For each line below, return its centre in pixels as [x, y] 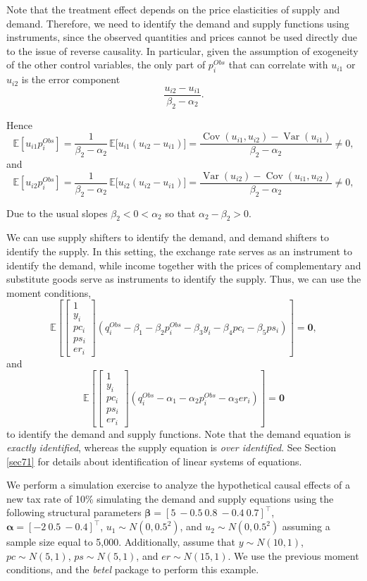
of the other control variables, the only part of [106, 65]
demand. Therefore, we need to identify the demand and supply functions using [178, 23]
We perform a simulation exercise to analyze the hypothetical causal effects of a [179, 485]
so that [180, 213]
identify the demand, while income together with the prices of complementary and [184, 265]
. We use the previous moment [293, 555]
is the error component [71, 79]
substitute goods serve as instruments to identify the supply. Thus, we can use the [184, 279]
